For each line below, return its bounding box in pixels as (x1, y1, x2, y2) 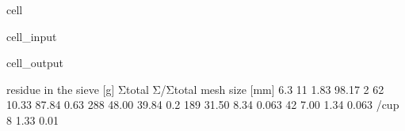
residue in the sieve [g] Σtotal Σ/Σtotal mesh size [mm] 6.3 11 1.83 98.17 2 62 (6, 80, 384, 97)
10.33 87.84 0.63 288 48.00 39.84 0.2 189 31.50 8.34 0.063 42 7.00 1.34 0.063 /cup (6, 96, 399, 113)
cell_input (6, 28, 57, 44)
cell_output (6, 54, 63, 71)
